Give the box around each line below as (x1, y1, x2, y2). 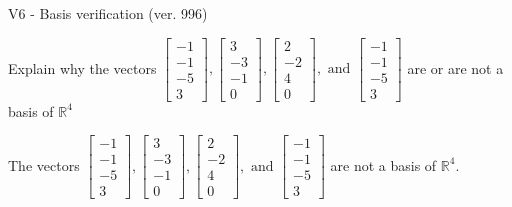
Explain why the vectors (8, 57, 157, 78)
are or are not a (407, 57, 504, 78)
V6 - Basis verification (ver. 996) (8, 3, 208, 23)
